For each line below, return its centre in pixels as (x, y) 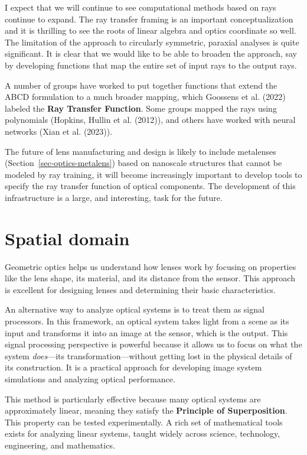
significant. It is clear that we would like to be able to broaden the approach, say (151, 53)
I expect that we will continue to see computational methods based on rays (141, 7)
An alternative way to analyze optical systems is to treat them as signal (135, 309)
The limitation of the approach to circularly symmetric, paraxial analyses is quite (152, 42)
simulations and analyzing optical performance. (90, 378)
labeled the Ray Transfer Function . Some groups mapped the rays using (141, 108)
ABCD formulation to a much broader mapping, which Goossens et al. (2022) (145, 97)
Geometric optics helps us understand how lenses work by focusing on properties (151, 266)
